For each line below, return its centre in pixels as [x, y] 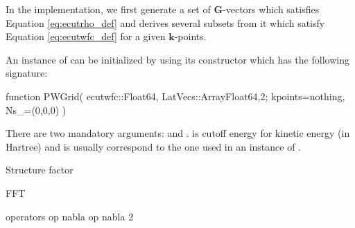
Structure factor [40, 170]
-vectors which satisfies [271, 9]
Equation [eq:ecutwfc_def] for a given [86, 36]
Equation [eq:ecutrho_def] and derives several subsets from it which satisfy [165, 22]
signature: [27, 73]
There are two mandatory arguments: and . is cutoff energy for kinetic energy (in [178, 133]
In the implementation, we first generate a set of [108, 9]
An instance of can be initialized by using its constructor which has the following [177, 59]
